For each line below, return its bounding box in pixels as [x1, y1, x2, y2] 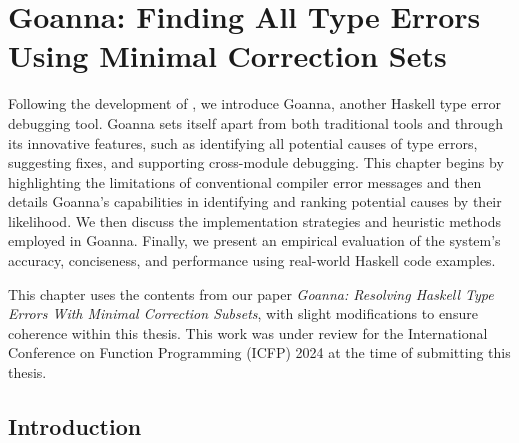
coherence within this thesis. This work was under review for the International [8, 322, 488, 343]
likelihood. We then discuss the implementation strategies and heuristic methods [8, 210, 501, 231]
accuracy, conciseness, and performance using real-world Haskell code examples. [8, 250, 496, 271]
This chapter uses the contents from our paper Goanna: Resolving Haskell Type [8, 283, 494, 304]
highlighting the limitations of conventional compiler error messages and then [8, 171, 482, 192]
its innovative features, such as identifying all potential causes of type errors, [8, 132, 478, 153]
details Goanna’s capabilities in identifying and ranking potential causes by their [8, 191, 502, 212]
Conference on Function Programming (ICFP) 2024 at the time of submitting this [8, 342, 511, 363]
